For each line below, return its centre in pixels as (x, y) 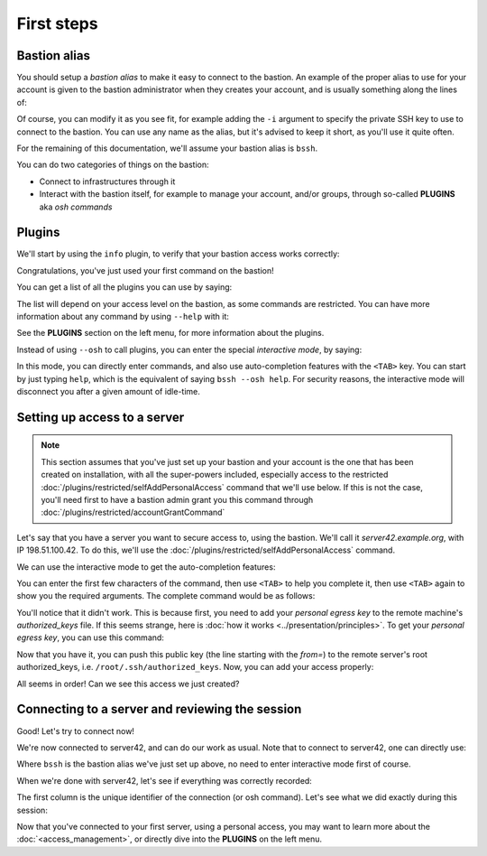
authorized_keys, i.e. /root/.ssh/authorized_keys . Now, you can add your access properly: (195, 667)
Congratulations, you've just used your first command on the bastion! (145, 270)
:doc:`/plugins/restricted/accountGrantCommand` (133, 512)
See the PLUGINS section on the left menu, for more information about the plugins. (170, 333)
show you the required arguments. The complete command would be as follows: (166, 596)
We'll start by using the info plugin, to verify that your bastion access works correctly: (178, 254)
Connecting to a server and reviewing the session (159, 709)
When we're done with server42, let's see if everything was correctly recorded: (165, 780)
